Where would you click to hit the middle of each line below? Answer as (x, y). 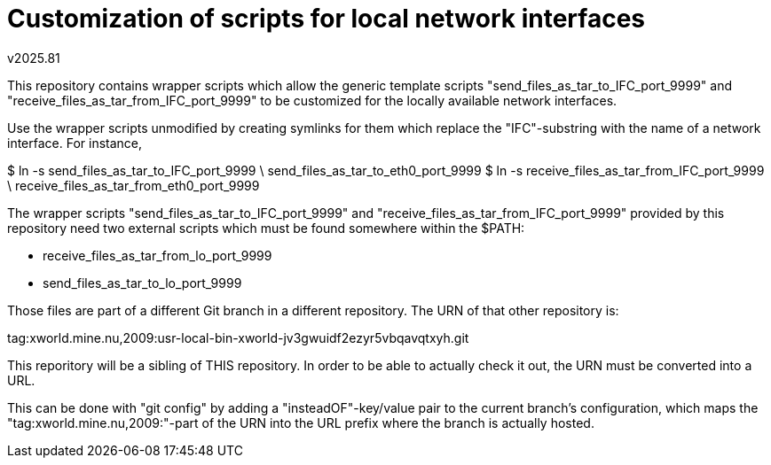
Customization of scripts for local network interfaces (326, 19)
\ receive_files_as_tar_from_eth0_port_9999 (134, 185)
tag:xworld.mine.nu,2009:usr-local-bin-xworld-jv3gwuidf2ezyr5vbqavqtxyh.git (238, 337)
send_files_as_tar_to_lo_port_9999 (142, 283)
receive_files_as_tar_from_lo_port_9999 (157, 255)
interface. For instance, (75, 143)
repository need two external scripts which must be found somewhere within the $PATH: (266, 228)
